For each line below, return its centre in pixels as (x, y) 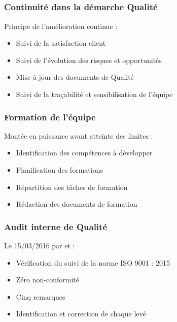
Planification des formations (59, 170)
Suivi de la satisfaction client (61, 43)
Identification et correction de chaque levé (81, 314)
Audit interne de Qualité (56, 226)
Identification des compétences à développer (84, 153)
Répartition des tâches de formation (72, 187)
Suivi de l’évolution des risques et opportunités (89, 60)
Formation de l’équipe (50, 117)
